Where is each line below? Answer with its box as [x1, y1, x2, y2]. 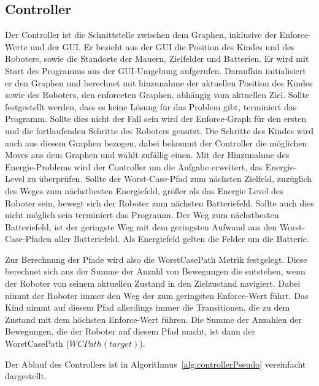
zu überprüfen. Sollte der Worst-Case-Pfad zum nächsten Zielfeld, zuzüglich [27, 172, 312, 185]
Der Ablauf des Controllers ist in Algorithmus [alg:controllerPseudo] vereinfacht [5, 357, 306, 370]
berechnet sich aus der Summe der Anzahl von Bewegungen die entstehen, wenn [5, 265, 306, 278]
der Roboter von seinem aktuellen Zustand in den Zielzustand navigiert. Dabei [5, 277, 301, 290]
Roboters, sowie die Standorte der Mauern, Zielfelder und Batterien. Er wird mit [5, 52, 309, 65]
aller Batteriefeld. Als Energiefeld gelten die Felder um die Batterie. [54, 232, 309, 245]
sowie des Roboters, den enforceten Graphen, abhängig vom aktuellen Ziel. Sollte [5, 88, 310, 101]
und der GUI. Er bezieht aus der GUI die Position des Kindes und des [30, 40, 295, 53]
